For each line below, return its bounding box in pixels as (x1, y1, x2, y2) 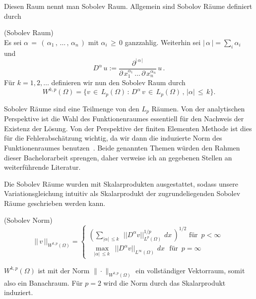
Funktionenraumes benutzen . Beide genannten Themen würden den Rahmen (4, 142, 240, 152)
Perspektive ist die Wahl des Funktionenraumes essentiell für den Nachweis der (4, 113, 244, 124)
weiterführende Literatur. (4, 162, 81, 172)
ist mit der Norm (38, 265, 90, 275)
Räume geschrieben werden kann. (4, 198, 106, 208)
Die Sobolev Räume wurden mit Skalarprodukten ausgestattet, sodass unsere (4, 178, 238, 189)
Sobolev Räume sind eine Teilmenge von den (4, 103, 139, 113)
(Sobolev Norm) (4, 214, 53, 225)
